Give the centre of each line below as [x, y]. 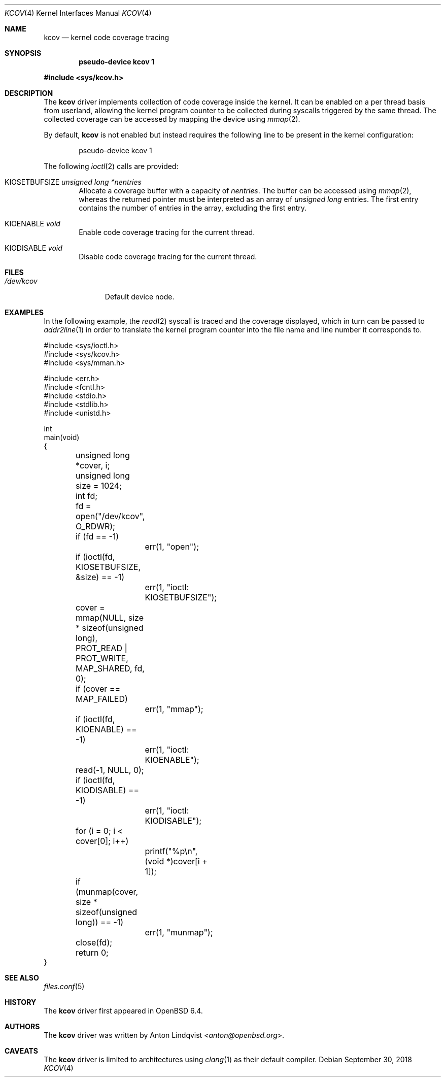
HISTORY [21, 1002]
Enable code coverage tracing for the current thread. [167, 232]
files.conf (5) [64, 986]
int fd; [87, 496]
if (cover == [98, 689]
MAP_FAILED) [101, 699]
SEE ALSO [22, 978]
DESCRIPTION [29, 93]
